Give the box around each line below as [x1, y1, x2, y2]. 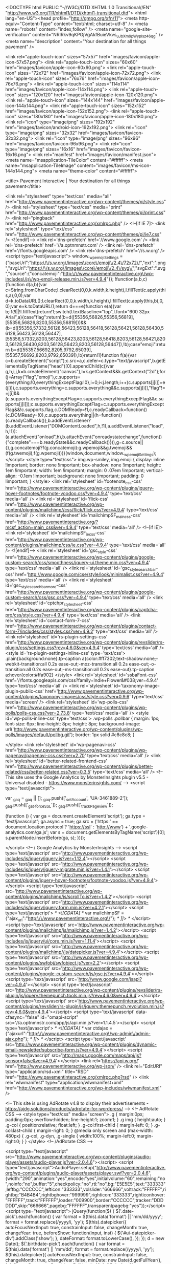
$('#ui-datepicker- [117, 1230, 157, 1236]
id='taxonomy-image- [114, 682, 160, 689]
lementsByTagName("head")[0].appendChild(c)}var [5, 363, 114, 369]
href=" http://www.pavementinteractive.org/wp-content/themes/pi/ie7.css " [5, 231, 162, 237]
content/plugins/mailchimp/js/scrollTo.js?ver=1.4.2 [5, 893, 111, 899]
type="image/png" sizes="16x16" [5, 146, 76, 152]
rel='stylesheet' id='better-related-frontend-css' [5, 758, 107, 764]
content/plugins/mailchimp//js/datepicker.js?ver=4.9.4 [5, 949, 119, 955]
